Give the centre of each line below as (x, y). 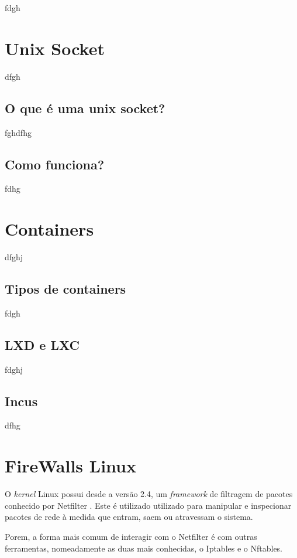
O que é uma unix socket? (85, 108)
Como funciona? (55, 164)
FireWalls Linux (70, 466)
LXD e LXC (42, 344)
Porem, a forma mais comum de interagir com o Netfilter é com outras (131, 536)
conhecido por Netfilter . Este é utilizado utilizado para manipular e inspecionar (148, 505)
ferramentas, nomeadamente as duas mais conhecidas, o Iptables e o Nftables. (144, 548)
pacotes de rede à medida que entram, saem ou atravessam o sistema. (129, 517)
